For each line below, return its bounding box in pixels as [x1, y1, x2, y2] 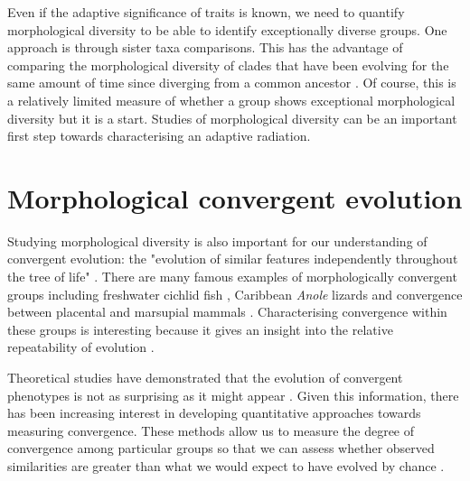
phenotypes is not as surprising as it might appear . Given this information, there [7, 385, 459, 404]
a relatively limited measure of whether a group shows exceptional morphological [7, 90, 456, 109]
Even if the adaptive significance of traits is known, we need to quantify [7, 3, 405, 21]
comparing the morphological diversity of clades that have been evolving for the [7, 55, 449, 74]
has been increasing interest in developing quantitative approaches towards [7, 403, 421, 422]
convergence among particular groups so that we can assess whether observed [7, 439, 435, 458]
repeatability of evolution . [7, 338, 155, 356]
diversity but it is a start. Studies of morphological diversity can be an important [7, 108, 457, 127]
